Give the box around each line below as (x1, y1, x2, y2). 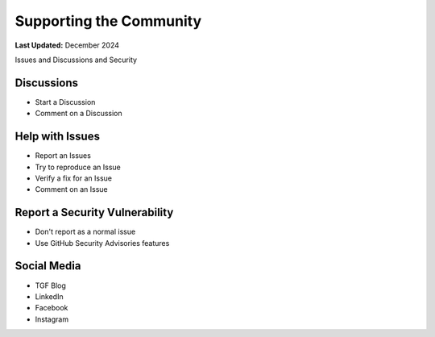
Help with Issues (14, 130, 101, 144)
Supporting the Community (14, 12, 202, 30)
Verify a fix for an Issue (35, 173, 113, 183)
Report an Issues (35, 151, 92, 160)
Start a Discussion (35, 97, 96, 106)
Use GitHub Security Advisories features (35, 238, 170, 248)
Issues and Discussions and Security (14, 55, 137, 64)
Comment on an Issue (35, 185, 108, 194)
